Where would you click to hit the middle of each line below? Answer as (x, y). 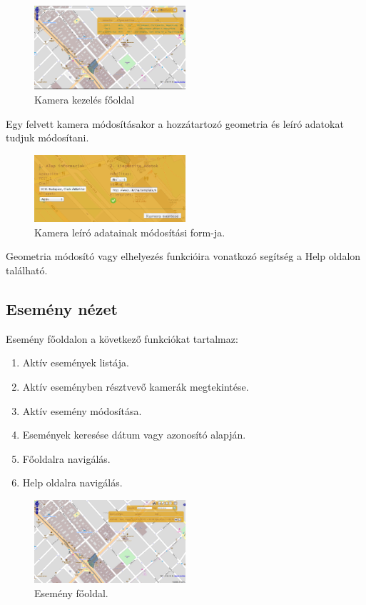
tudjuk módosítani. (47, 137)
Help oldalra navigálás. (72, 482)
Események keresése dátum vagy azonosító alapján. (134, 435)
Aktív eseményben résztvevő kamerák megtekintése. (136, 387)
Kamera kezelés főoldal (85, 99)
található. (27, 270)
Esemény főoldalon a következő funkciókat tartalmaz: (122, 338)
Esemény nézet (62, 309)
